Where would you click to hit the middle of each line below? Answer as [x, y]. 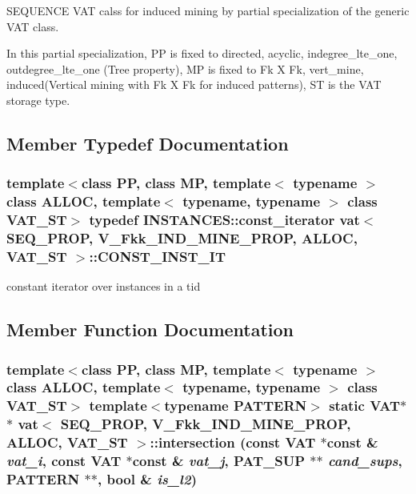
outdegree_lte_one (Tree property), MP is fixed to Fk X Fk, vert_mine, [185, 68]
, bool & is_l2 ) [147, 479]
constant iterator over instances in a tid [104, 286]
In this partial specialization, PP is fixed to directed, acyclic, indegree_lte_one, [202, 53]
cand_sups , [365, 461]
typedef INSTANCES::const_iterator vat [224, 220]
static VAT [365, 406]
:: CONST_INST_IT [157, 256]
